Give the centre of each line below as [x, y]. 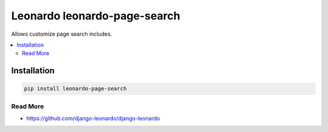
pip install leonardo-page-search [75, 89]
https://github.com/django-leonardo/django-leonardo [93, 119]
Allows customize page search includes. [62, 34]
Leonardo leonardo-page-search [96, 16]
